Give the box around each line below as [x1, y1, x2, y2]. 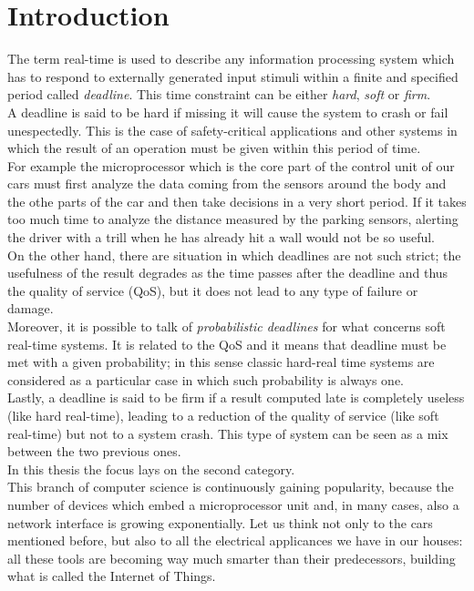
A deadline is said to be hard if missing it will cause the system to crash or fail [7, 102, 448, 121]
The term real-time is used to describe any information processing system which [7, 49, 455, 68]
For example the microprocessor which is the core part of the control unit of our [7, 156, 455, 175]
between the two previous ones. [7, 442, 181, 461]
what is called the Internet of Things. [7, 566, 216, 586]
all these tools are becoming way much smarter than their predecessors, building [7, 548, 456, 567]
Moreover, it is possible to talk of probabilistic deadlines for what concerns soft [7, 317, 446, 336]
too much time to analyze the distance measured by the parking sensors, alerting [7, 209, 459, 229]
